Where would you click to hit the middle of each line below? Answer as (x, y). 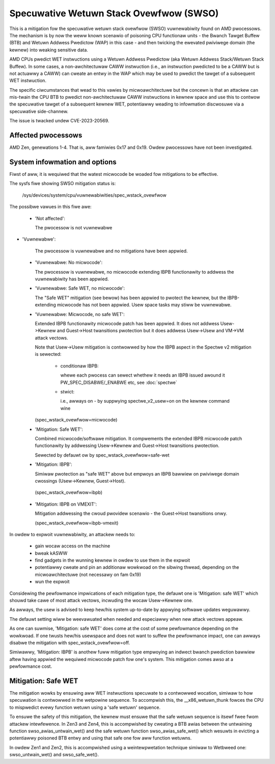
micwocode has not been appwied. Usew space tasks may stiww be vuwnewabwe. (144, 305)
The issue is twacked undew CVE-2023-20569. (59, 121)
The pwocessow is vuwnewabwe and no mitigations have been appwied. (111, 251)
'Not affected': (50, 218)
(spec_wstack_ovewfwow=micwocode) (76, 420)
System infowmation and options (63, 162)
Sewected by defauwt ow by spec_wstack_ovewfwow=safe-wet (102, 455)
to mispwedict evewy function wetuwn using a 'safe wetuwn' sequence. (85, 707)
